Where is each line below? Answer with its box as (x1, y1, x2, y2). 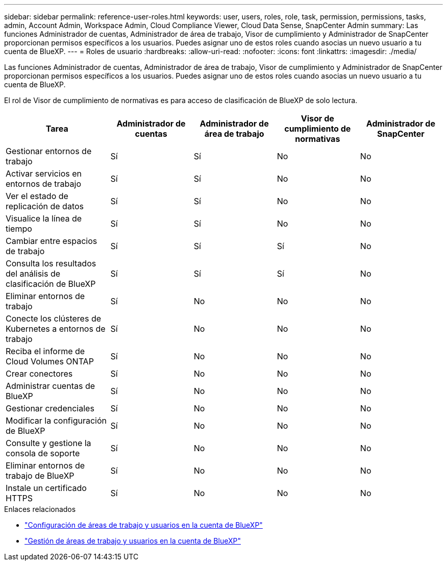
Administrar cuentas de (6, 381, 95, 391)
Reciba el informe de (6, 346, 85, 356)
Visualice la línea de (6, 213, 82, 224)
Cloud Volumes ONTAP (6, 356, 94, 366)
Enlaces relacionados (4, 505, 76, 513)
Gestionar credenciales (6, 403, 94, 413)
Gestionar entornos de (6, 146, 92, 156)
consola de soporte (6, 448, 80, 458)
